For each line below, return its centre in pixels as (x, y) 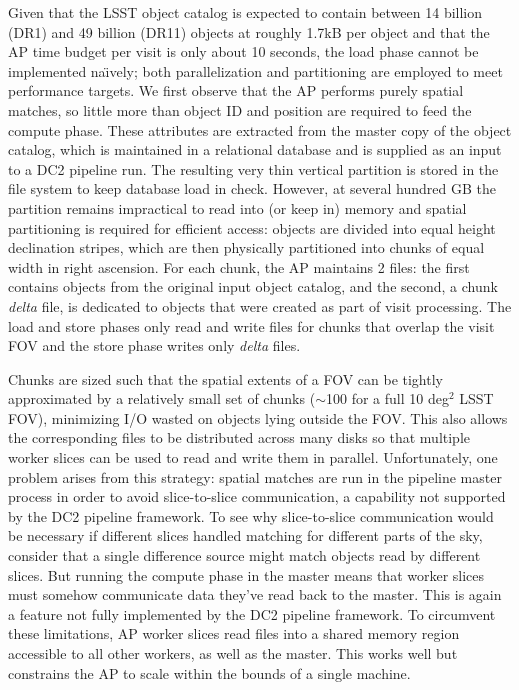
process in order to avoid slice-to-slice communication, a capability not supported (257, 496)
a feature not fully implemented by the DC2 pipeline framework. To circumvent (252, 613)
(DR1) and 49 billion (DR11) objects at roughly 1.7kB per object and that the (249, 31)
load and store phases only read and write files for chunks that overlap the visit (251, 325)
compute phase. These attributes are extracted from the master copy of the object (260, 129)
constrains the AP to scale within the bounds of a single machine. (209, 672)
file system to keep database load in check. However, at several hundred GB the (252, 188)
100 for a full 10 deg (387, 398)
